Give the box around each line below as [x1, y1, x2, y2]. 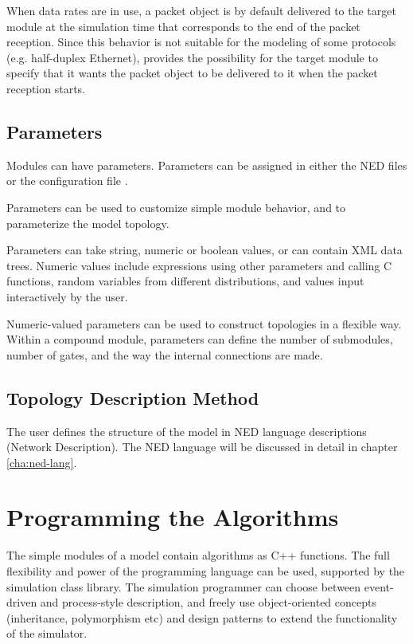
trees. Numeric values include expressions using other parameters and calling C [6, 257, 392, 273]
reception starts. [6, 80, 86, 96]
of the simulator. [6, 625, 88, 642]
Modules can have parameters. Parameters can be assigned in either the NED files [6, 156, 407, 173]
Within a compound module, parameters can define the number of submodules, [6, 331, 393, 348]
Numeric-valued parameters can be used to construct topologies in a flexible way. [6, 315, 402, 332]
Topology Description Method [6, 385, 259, 410]
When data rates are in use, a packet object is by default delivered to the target [6, 2, 396, 18]
